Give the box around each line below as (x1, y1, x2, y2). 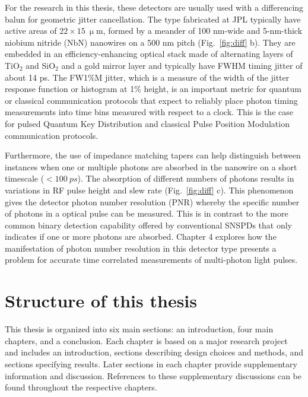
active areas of (5, 24, 57, 37)
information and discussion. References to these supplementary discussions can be (5, 369, 302, 382)
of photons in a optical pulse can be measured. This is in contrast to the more (5, 207, 288, 220)
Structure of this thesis (5, 288, 197, 313)
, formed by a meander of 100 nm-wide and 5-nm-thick (103, 24, 303, 37)
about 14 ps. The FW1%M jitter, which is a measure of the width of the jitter (5, 71, 290, 83)
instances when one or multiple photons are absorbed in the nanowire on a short (5, 160, 297, 173)
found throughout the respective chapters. (5, 381, 157, 393)
